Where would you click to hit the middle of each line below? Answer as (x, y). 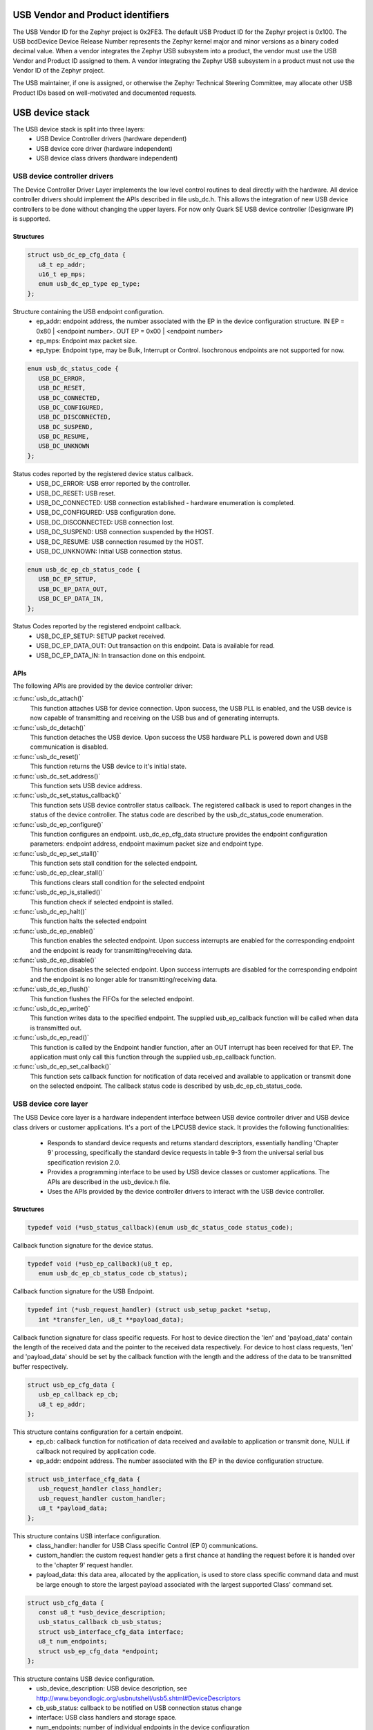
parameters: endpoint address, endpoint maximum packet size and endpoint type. (147, 844)
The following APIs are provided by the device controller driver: (103, 686)
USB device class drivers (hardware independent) (107, 158)
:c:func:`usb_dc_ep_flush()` (51, 989)
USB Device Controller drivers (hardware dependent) (112, 139)
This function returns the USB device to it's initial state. (108, 766)
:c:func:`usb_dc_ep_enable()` (54, 931)
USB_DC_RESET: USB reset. (76, 493)
